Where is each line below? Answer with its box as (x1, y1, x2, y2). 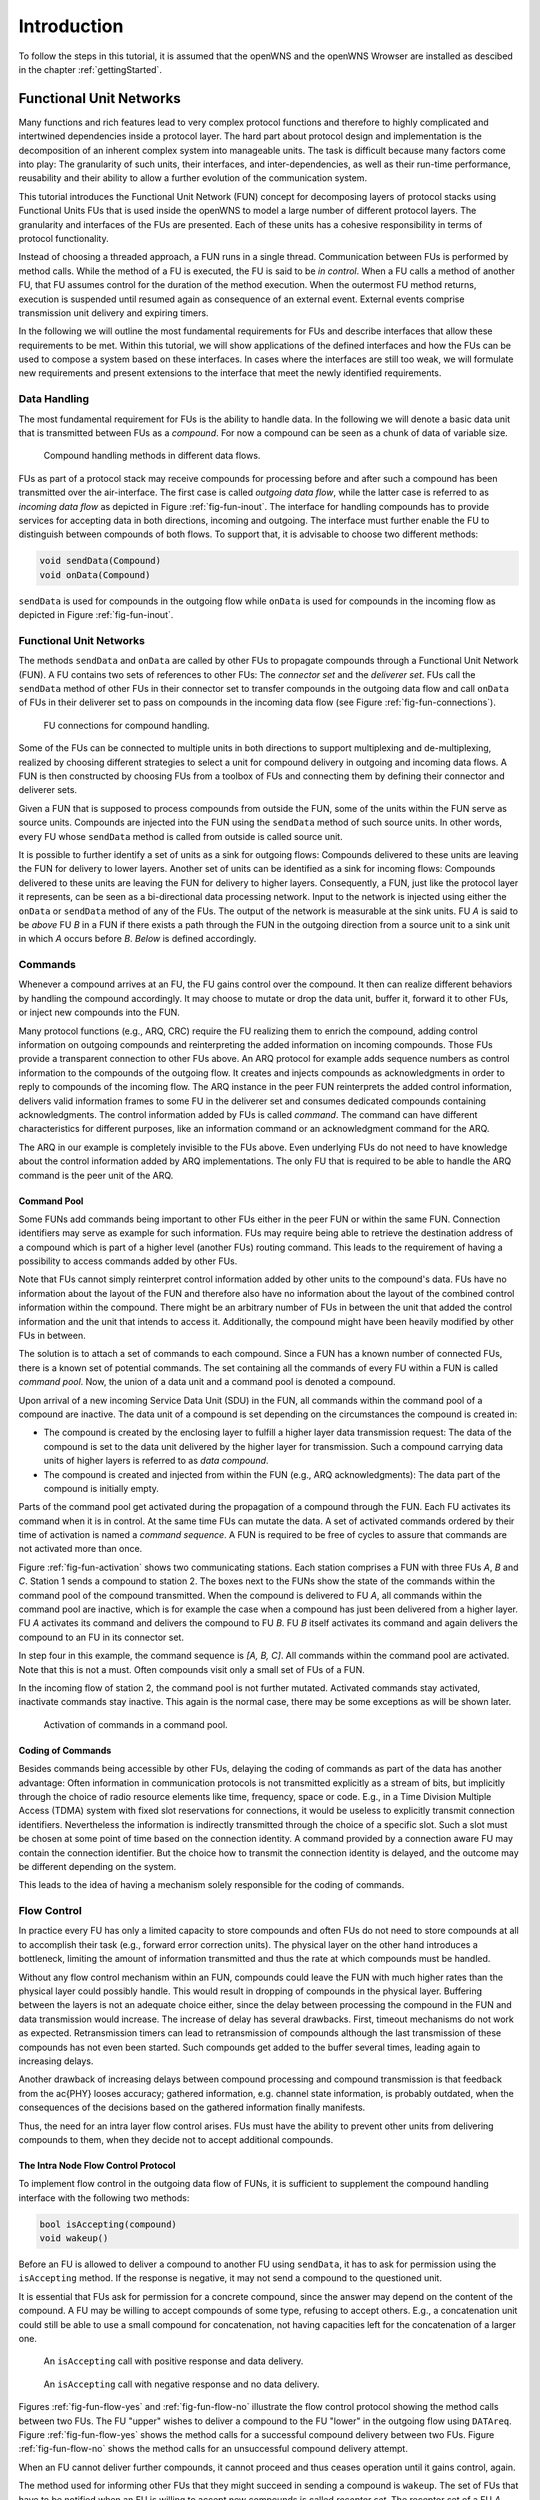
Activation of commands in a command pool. (43, 1718, 229, 1730)
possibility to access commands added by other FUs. (18, 1255, 238, 1267)
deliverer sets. (18, 784, 78, 796)
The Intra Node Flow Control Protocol (18, 2159, 176, 2171)
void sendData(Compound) (39, 555, 162, 567)
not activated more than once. (18, 1543, 143, 1555)
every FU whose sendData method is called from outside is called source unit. (18, 830, 344, 842)
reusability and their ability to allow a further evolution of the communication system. (18, 172, 368, 184)
